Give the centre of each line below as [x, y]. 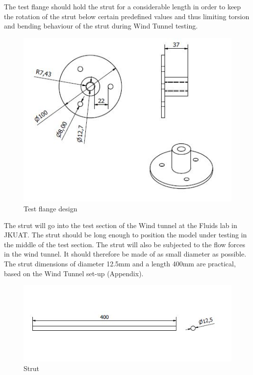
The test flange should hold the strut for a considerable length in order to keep [123, 6]
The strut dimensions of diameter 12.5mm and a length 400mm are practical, [120, 263]
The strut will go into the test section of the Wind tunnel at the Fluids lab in [121, 225]
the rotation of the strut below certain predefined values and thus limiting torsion [127, 16]
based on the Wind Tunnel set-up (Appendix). [74, 273]
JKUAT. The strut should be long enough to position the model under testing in [126, 235]
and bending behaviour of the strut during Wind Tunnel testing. [101, 26]
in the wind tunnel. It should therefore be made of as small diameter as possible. [125, 254]
